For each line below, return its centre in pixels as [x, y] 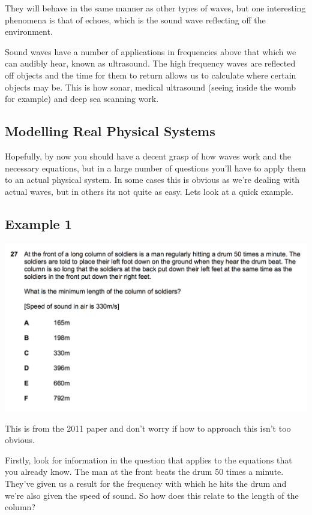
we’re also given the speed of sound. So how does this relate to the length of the [152, 495]
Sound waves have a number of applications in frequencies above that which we [151, 51]
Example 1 [38, 223]
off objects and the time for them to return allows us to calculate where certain [151, 75]
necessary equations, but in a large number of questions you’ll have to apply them [155, 168]
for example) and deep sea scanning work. [82, 99]
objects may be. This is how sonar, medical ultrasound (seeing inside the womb [151, 87]
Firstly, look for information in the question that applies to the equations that [148, 460]
